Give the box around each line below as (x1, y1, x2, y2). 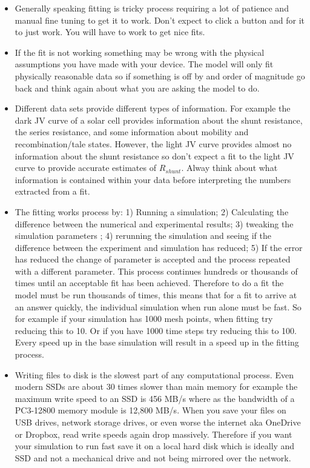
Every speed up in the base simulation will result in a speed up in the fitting (15, 336, 299, 349)
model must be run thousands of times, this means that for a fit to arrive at (15, 289, 297, 301)
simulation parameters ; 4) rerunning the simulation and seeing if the (15, 229, 272, 242)
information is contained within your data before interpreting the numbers (15, 173, 291, 186)
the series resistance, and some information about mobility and (15, 125, 249, 138)
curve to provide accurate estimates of (15, 161, 156, 174)
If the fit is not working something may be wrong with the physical (15, 45, 265, 58)
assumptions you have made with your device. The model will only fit (15, 58, 274, 70)
